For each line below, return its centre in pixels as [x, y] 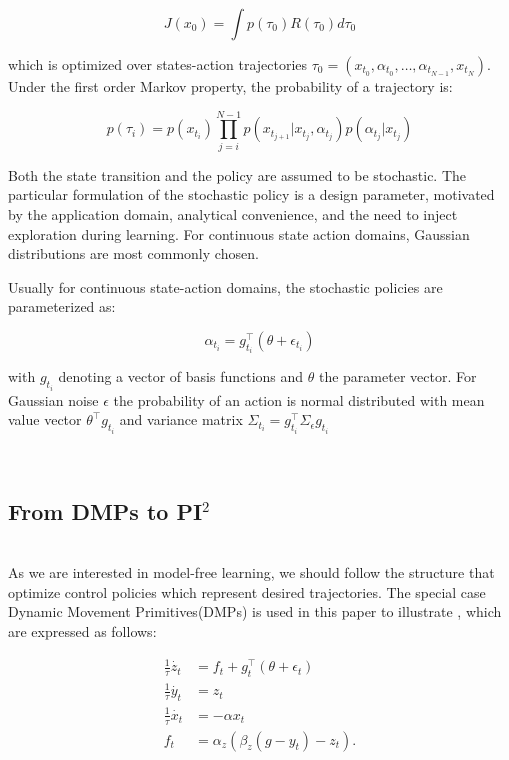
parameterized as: [62, 306]
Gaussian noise [53, 399]
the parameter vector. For [397, 376]
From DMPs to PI [105, 510]
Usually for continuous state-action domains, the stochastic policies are [225, 286]
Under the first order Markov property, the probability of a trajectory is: [230, 86]
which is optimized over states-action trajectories [158, 64]
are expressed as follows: [82, 630]
